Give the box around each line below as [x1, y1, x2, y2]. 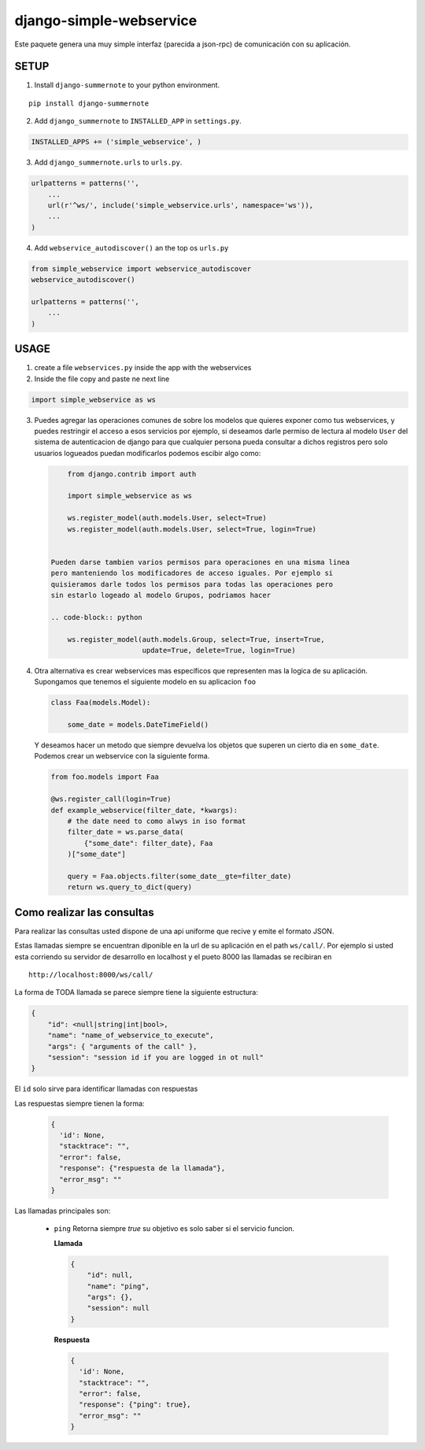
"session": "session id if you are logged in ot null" [47, 1052, 264, 1062]
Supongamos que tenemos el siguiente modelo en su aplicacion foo [34, 677, 256, 687]
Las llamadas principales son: [14, 1206, 111, 1216]
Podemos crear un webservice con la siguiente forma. [34, 751, 210, 761]
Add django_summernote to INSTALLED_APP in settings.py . [34, 117, 242, 126]
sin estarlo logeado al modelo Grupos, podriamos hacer [50, 591, 272, 599]
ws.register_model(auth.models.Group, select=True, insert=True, [67, 635, 325, 643]
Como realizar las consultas [14, 906, 155, 919]
